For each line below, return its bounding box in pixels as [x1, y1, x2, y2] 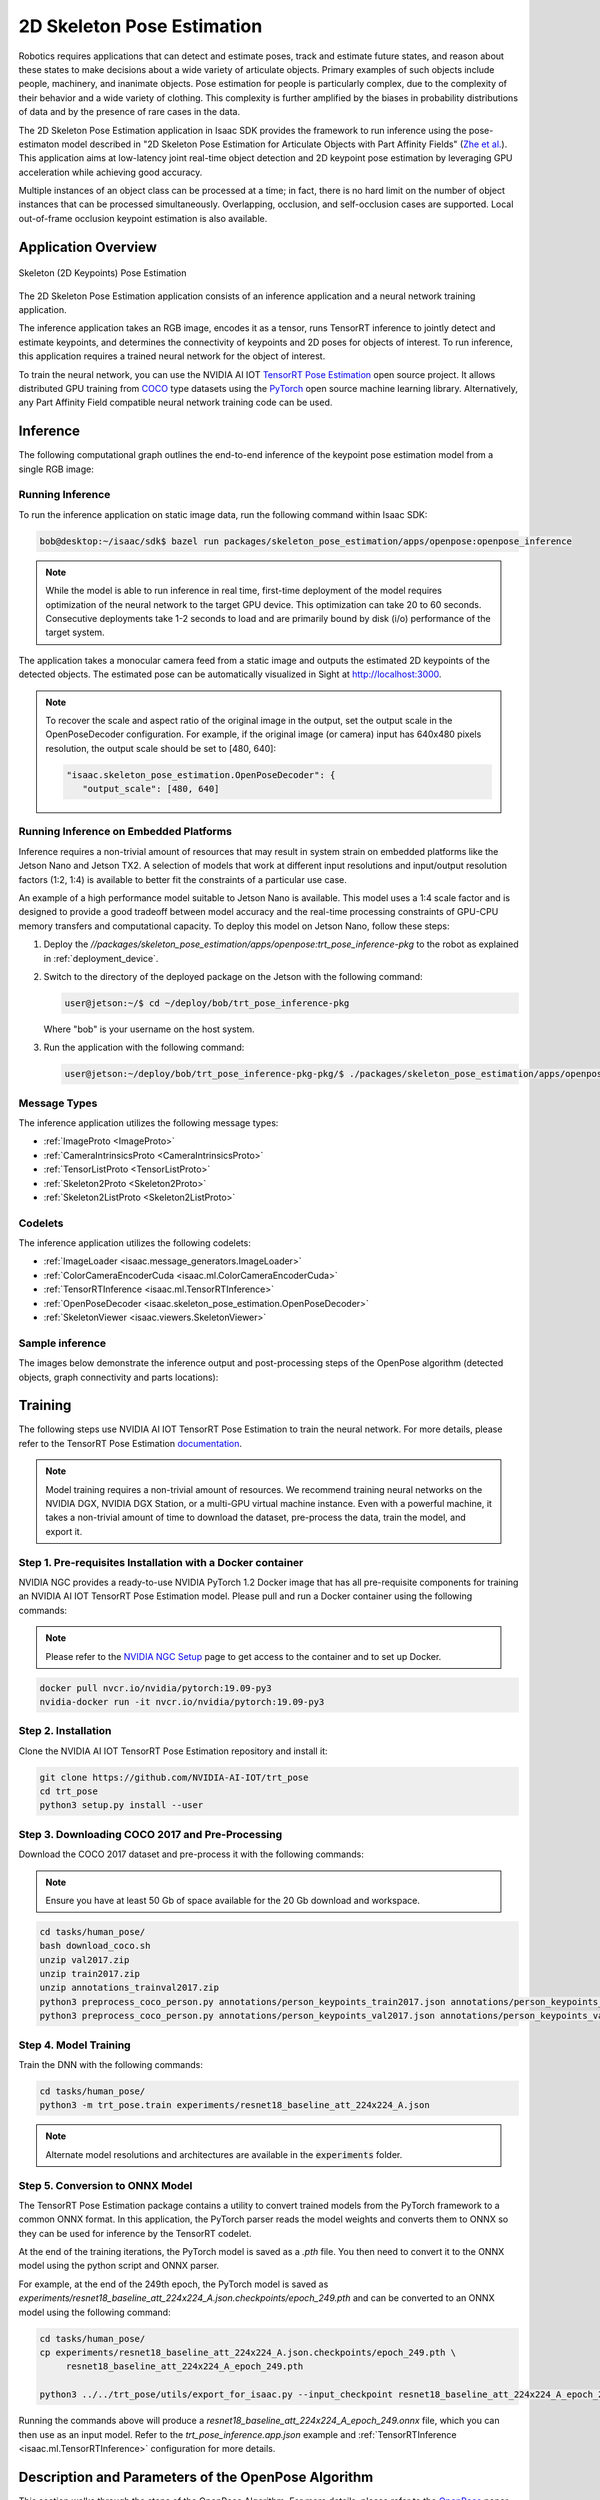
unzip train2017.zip [39, 1968, 140, 1980]
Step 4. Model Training [18, 2038, 131, 2052]
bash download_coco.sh [39, 1940, 151, 1952]
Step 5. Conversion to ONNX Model [18, 2178, 193, 2192]
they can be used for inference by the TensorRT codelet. [18, 2227, 252, 2239]
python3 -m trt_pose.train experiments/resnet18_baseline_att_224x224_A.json [39, 2100, 430, 2111]
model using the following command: [18, 2306, 171, 2318]
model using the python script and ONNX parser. [18, 2260, 220, 2272]
